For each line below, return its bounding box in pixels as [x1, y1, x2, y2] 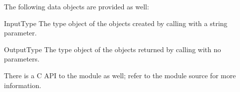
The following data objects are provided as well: [4, 1, 149, 11]
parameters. [4, 54, 40, 64]
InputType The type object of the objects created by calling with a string [4, 18, 228, 28]
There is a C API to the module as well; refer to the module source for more [4, 70, 236, 80]
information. [4, 80, 42, 90]
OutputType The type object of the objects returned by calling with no [4, 44, 221, 54]
